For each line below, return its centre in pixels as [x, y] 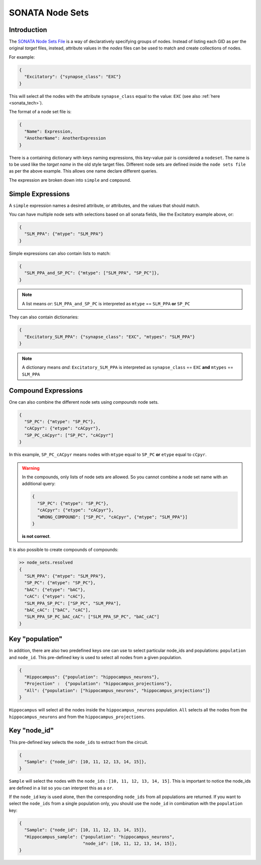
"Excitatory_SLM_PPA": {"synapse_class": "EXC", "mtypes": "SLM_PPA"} [110, 337]
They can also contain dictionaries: [44, 317]
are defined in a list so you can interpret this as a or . [61, 788]
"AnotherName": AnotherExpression [65, 138]
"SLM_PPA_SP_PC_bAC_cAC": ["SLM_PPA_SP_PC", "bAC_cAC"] [92, 617]
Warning [31, 468]
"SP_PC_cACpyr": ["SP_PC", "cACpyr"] [69, 435]
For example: [22, 57]
